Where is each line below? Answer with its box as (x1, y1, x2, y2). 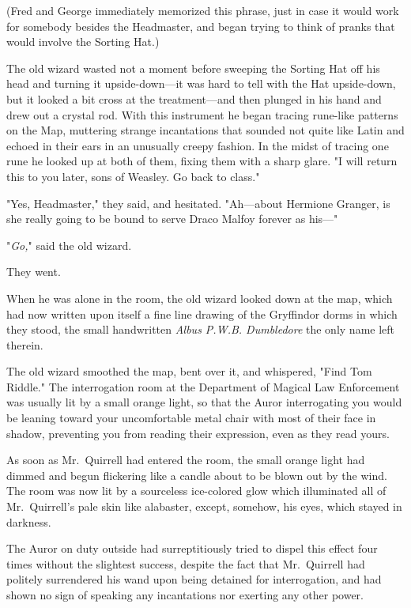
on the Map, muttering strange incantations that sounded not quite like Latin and (6, 122, 405, 138)
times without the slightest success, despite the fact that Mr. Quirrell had (6, 555, 365, 572)
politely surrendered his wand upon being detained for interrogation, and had (6, 571, 382, 587)
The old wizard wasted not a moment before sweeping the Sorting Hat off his (6, 59, 380, 76)
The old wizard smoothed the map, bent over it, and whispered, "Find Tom (6, 363, 372, 380)
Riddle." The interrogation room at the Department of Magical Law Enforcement (6, 378, 400, 395)
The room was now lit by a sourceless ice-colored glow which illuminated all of (6, 482, 386, 499)
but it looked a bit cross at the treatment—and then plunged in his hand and (6, 90, 382, 107)
